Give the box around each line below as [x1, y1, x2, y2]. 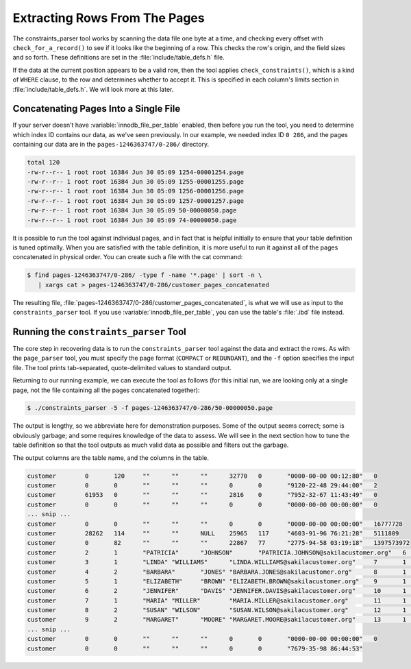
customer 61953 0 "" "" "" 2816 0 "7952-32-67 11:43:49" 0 [27, 491, 378, 499]
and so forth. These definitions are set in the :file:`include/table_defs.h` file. [12, 53, 225, 62]
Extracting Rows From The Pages [12, 10, 205, 25]
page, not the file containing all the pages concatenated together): [12, 386, 200, 394]
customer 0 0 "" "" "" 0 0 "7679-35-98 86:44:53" [27, 644, 363, 653]
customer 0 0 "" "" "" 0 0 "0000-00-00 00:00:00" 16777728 [27, 520, 403, 528]
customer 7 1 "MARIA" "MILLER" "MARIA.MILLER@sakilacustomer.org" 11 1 [27, 596, 407, 605]
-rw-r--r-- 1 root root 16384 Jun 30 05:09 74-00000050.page [27, 216, 237, 224]
